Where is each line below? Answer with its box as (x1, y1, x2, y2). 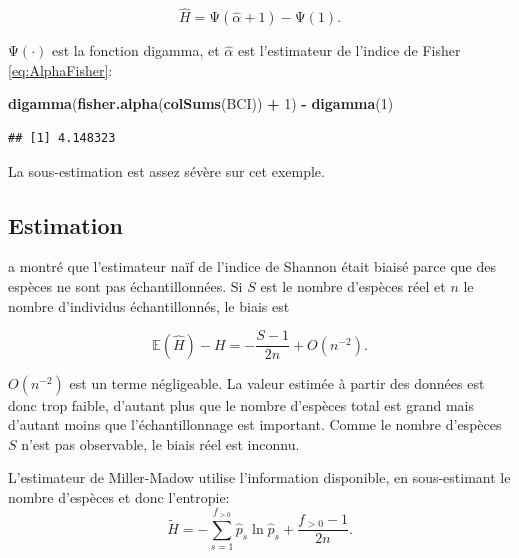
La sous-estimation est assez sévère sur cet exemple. (8, 160, 325, 181)
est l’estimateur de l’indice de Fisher (237, 40, 461, 61)
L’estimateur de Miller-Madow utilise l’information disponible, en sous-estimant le (8, 467, 511, 488)
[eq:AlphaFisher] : (8, 59, 113, 80)
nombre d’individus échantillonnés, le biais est (8, 295, 290, 316)
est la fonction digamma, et (51, 40, 220, 61)
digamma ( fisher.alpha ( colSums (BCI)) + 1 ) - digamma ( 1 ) (8, 93, 394, 114)
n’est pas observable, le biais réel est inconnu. (21, 433, 300, 454)
